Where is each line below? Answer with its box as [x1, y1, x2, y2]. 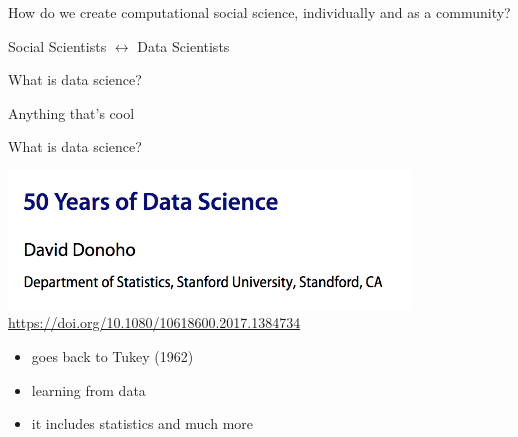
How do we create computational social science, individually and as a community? [8, 2, 511, 22]
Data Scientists [137, 35, 230, 56]
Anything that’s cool [8, 102, 135, 123]
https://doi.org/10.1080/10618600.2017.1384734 [8, 312, 301, 333]
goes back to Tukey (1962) [31, 346, 194, 367]
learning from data [31, 379, 146, 400]
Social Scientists [8, 35, 107, 56]
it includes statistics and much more [31, 413, 254, 434]
